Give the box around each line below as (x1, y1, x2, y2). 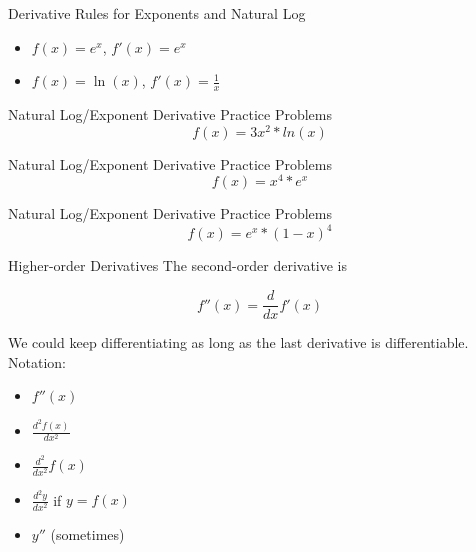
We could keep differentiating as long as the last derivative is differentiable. (8, 332, 469, 353)
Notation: (8, 351, 66, 372)
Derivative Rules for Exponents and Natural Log (8, 3, 306, 23)
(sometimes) (50, 523, 125, 544)
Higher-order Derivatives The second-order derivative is (8, 255, 348, 276)
